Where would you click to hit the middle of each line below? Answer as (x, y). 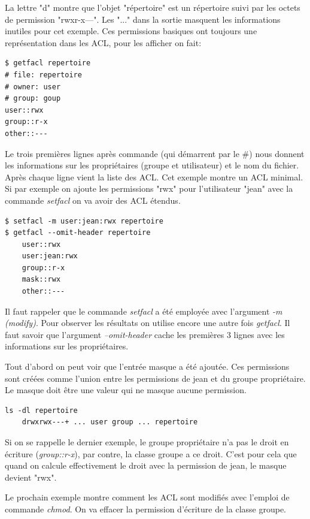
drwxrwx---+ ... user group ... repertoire (110, 422)
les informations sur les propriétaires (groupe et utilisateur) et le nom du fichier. (152, 165)
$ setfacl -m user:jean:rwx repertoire (84, 221)
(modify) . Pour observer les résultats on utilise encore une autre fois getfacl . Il (148, 323)
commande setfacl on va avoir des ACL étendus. (93, 200)
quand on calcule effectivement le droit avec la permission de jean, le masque (146, 465)
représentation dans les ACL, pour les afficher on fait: (103, 42)
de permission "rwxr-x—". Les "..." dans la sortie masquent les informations (143, 19)
